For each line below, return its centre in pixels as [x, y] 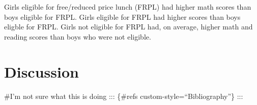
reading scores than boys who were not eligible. [78, 36]
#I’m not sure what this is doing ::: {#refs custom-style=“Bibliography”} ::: [124, 96]
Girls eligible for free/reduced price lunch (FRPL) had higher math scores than [128, 7]
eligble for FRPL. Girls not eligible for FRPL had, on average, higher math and [128, 27]
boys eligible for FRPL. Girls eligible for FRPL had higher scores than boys [122, 16]
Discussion [41, 71]
